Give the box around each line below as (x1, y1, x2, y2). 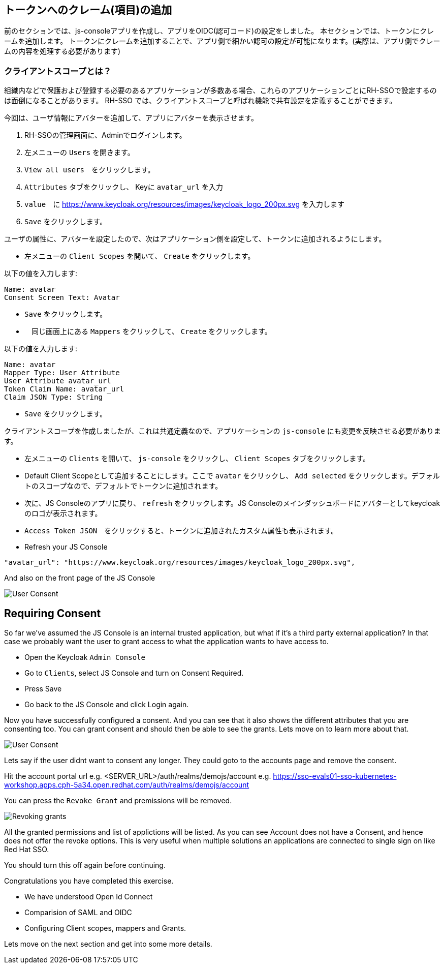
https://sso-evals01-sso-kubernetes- (273, 772, 397, 781)
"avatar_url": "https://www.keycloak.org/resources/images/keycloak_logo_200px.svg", (4, 558, 356, 567)
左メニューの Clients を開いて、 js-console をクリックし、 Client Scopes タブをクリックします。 (24, 454, 370, 463)
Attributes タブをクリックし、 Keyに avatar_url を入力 (24, 183, 223, 192)
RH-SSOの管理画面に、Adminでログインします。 (24, 131, 186, 140)
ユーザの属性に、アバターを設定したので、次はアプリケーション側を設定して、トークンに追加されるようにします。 (4, 234, 386, 244)
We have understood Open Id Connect (24, 892, 153, 901)
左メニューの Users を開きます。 (24, 148, 135, 157)
